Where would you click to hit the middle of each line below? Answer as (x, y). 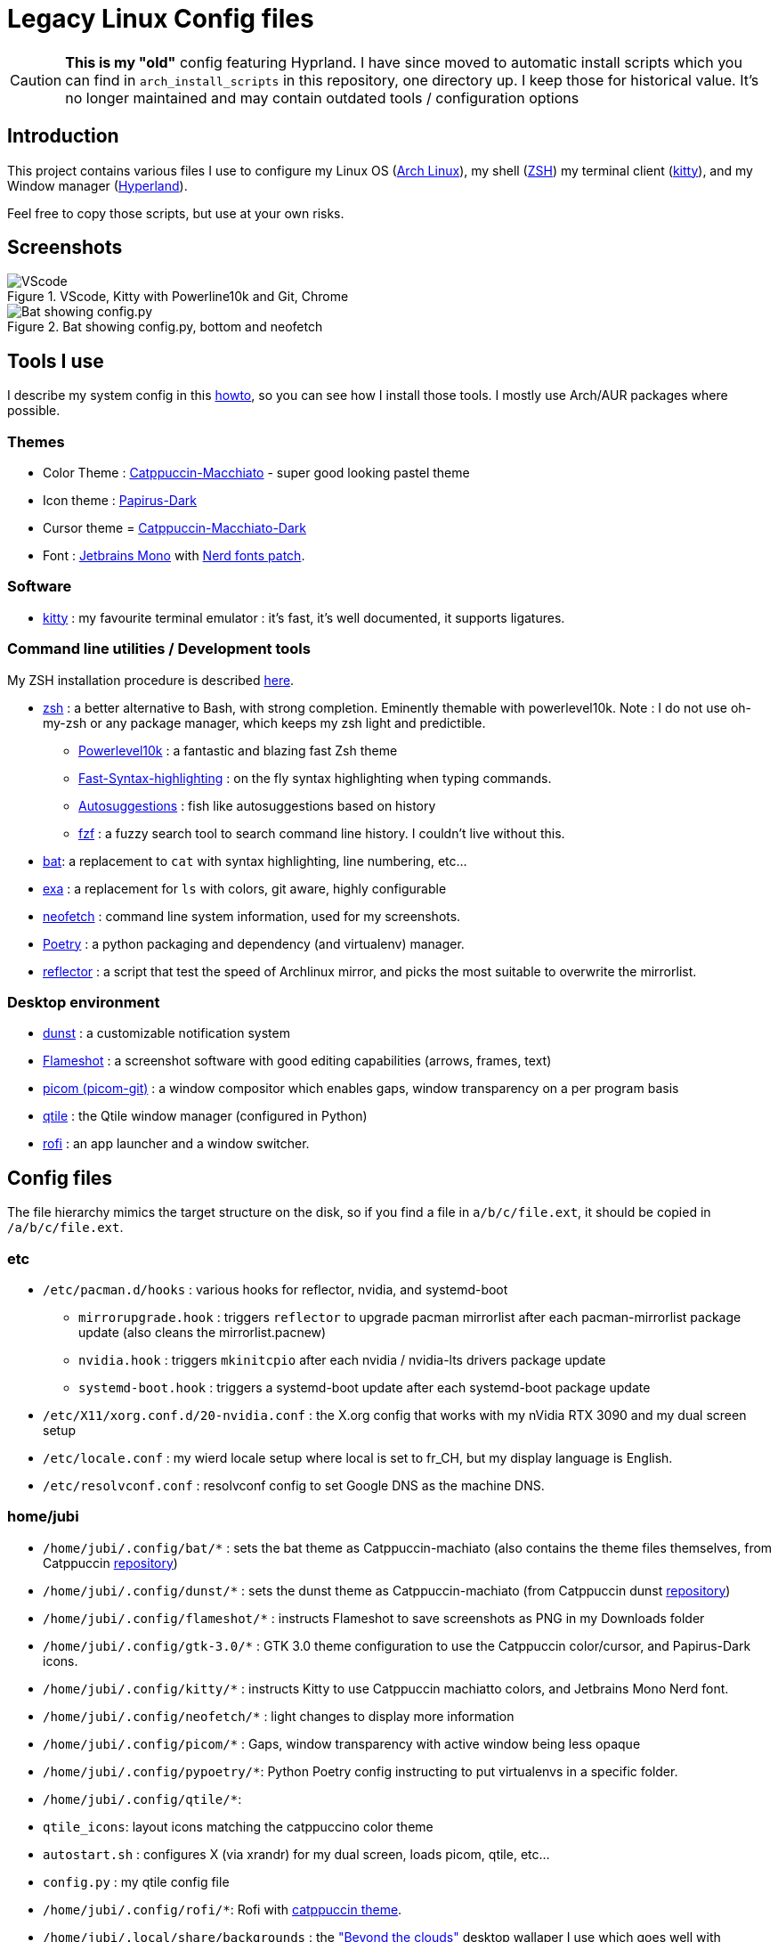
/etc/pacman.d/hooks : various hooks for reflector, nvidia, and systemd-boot (276, 1289)
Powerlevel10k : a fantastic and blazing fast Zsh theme (238, 750)
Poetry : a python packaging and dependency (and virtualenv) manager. (254, 943)
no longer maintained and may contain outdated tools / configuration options (322, 98)
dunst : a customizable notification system (166, 1033)
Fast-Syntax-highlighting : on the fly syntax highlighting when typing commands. (315, 778)
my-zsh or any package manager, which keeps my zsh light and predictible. (264, 722)
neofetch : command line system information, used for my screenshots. (252, 916)
